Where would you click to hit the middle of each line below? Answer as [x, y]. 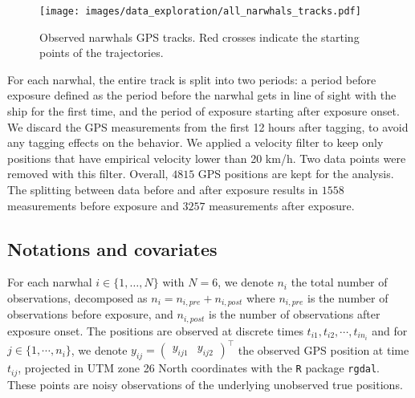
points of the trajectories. [102, 53]
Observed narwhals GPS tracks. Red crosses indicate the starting [199, 37]
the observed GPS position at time [323, 349]
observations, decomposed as [77, 297]
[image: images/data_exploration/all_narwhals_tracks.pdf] [200, 11]
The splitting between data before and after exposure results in [163, 189]
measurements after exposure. [282, 205]
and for [390, 330]
